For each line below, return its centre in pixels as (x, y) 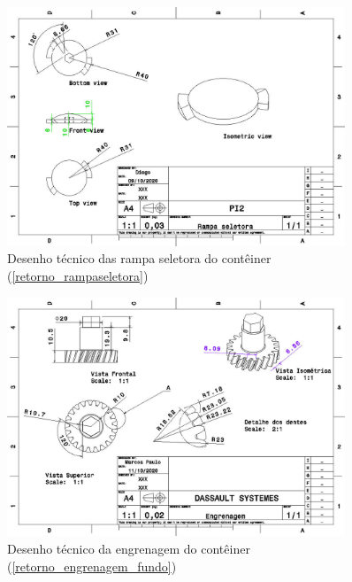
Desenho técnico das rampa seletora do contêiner (139, 258)
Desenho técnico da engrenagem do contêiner (129, 548)
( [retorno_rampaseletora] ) (78, 275)
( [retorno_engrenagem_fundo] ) (92, 566)
